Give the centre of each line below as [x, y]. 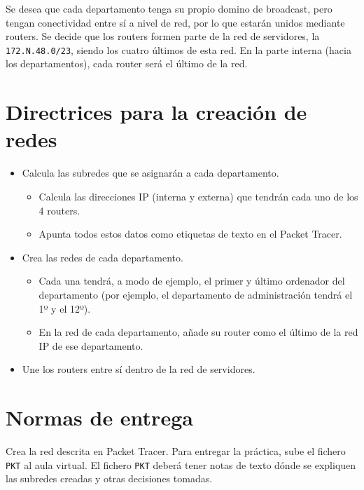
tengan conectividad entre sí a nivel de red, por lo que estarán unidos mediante [175, 22]
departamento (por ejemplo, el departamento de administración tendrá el [196, 294]
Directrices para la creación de [156, 112]
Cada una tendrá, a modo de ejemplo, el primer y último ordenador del [192, 281]
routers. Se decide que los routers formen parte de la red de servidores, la [163, 36]
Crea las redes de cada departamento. [103, 257]
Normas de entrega [99, 417]
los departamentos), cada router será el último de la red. [127, 63]
